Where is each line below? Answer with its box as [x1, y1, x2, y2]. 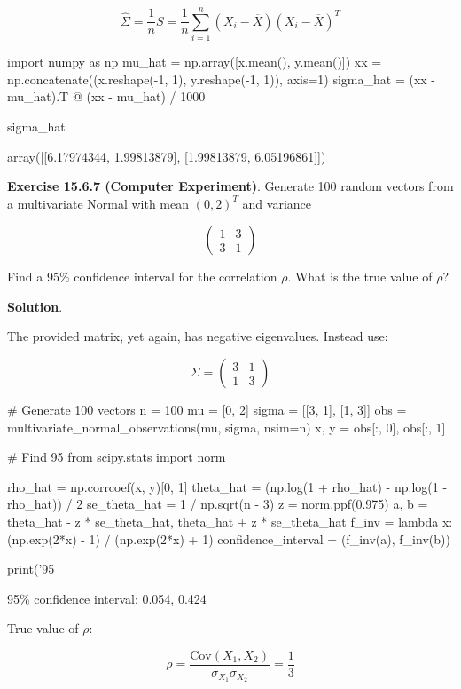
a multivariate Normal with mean [7, 194, 190, 212]
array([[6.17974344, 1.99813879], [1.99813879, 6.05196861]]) [7, 147, 326, 165]
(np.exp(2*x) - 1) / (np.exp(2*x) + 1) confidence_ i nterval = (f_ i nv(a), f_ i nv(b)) [7, 529, 450, 548]
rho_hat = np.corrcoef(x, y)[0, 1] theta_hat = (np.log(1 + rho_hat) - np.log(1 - [7, 477, 448, 495]
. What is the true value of [287, 267, 433, 286]
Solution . [7, 297, 63, 315]
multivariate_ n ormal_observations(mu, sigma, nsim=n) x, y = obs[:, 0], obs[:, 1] [7, 417, 446, 436]
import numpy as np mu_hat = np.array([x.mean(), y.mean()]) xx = [7, 52, 382, 71]
